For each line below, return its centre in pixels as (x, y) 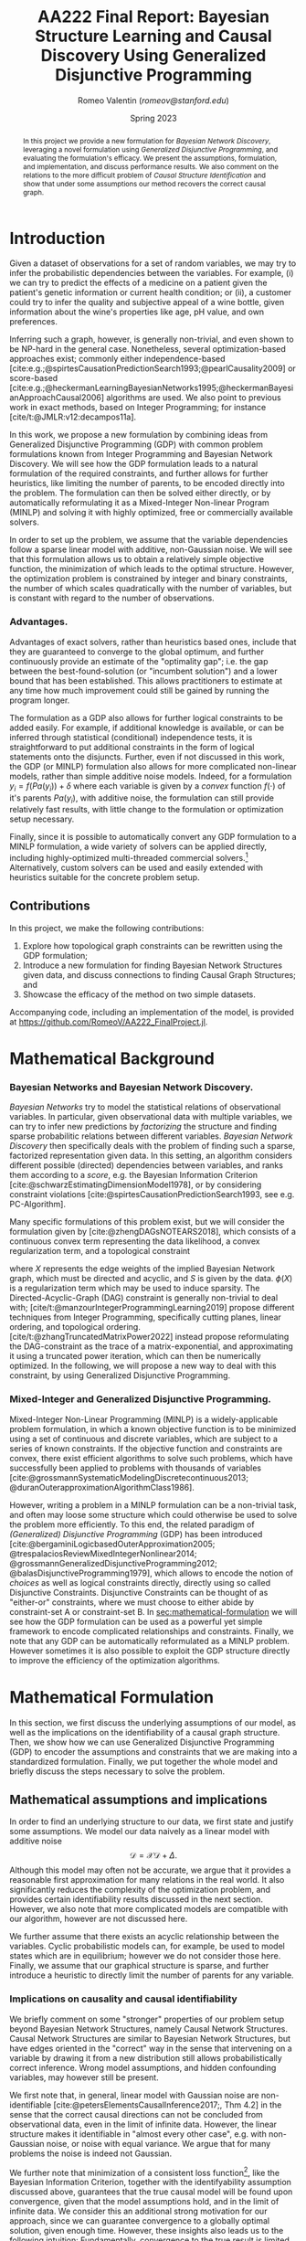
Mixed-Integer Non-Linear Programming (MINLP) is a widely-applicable (144, 1419)
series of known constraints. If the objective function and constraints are (146, 1448)
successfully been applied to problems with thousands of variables (136, 1468)
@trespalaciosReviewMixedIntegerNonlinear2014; (104, 1553)
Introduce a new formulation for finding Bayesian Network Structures (153, 965)
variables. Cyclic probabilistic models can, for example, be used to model (147, 1946)
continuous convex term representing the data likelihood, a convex (135, 1241)
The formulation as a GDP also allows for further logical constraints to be (146, 717)
